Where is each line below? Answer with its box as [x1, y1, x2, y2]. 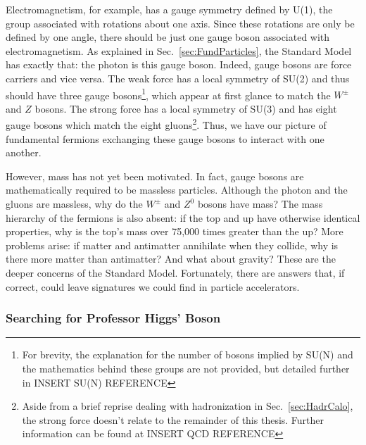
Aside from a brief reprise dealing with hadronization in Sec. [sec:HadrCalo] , [22, 399, 353, 413]
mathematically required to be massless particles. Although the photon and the [6, 182, 348, 197]
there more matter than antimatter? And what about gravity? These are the [6, 251, 336, 266]
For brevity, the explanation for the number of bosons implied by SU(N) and [22, 347, 353, 362]
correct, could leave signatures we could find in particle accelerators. [6, 279, 300, 294]
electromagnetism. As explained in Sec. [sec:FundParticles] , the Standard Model [6, 43, 352, 58]
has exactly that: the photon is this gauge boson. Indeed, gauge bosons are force [6, 57, 352, 72]
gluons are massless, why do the [6, 196, 143, 211]
